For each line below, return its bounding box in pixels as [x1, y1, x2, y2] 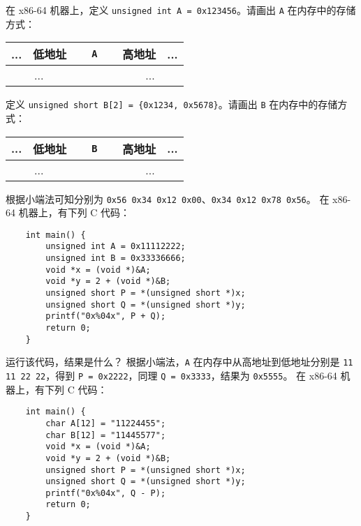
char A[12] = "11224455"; [45, 418, 166, 428]
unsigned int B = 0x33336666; [45, 253, 186, 264]
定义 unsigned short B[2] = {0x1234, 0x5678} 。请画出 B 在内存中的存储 [6, 97, 338, 112]
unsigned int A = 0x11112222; [45, 241, 186, 252]
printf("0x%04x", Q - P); [45, 488, 166, 498]
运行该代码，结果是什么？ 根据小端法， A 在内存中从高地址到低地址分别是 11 [6, 354, 353, 369]
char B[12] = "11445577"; [45, 430, 166, 440]
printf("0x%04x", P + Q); [45, 311, 166, 322]
